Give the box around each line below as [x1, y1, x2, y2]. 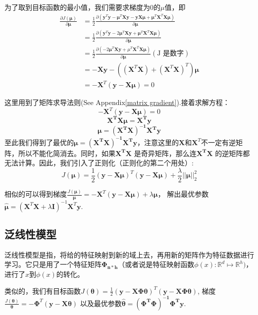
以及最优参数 [80, 298, 122, 308]
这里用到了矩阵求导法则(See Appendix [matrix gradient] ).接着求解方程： [4, 97, 230, 107]
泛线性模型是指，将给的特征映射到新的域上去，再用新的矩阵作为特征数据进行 [4, 249, 254, 260]
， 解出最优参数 [157, 189, 209, 199]
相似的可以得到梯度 [4, 189, 67, 199]
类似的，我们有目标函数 [4, 285, 81, 296]
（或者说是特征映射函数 [118, 259, 195, 269]
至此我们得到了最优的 [4, 137, 74, 147]
